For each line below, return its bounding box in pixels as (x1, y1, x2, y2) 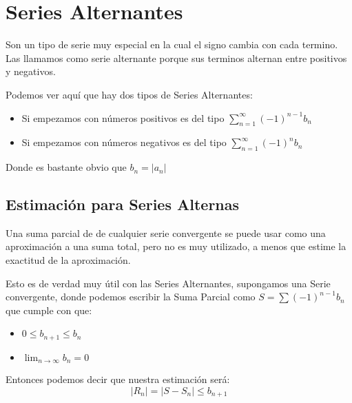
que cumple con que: (6, 302, 92, 317)
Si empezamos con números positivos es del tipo (21, 110, 225, 125)
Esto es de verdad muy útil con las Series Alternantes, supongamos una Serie (6, 276, 331, 290)
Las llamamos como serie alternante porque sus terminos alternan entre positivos (6, 50, 347, 65)
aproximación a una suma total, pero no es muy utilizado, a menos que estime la (6, 239, 346, 254)
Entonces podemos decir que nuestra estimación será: (6, 372, 230, 386)
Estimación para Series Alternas (6, 194, 240, 215)
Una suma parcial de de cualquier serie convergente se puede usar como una (6, 225, 326, 240)
